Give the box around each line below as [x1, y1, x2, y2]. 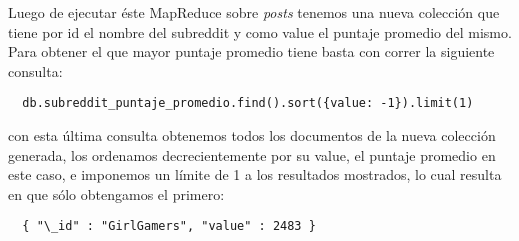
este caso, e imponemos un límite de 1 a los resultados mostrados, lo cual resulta [8, 164, 502, 185]
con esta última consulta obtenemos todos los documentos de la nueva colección [8, 125, 496, 146]
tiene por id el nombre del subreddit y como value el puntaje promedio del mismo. [8, 21, 512, 42]
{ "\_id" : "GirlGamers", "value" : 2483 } [22, 219, 316, 234]
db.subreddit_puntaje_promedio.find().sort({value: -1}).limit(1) [22, 96, 474, 111]
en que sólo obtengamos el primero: [8, 183, 225, 204]
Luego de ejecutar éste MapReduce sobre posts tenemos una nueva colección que [8, 2, 500, 22]
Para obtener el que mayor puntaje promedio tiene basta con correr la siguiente [8, 41, 495, 62]
